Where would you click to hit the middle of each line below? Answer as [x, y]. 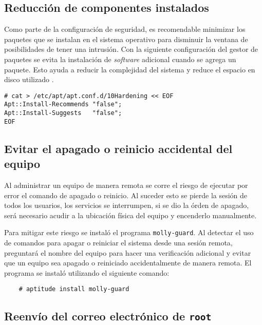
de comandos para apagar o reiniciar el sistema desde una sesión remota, [118, 243]
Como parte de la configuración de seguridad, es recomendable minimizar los [125, 29]
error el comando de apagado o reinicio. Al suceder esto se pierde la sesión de [126, 195]
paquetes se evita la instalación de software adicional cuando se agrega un [120, 59]
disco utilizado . [29, 79]
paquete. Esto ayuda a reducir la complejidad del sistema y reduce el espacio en [130, 69]
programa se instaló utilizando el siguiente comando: [87, 272]
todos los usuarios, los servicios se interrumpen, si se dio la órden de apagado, [127, 205]
